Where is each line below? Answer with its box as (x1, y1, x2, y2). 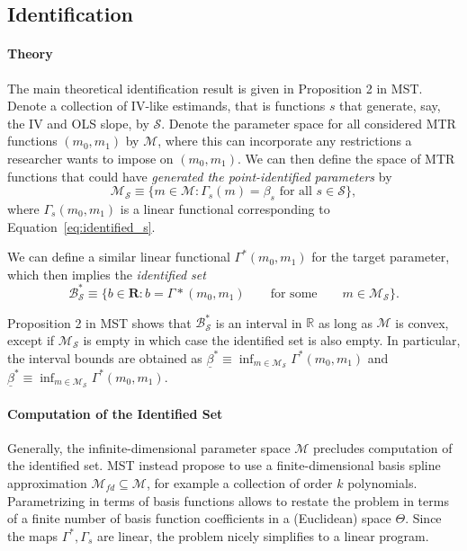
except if (7, 330, 55, 349)
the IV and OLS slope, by (7, 113, 149, 132)
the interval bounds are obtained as (7, 348, 202, 367)
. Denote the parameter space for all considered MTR (161, 113, 456, 132)
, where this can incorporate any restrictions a (157, 131, 412, 150)
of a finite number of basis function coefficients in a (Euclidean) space (7, 509, 391, 528)
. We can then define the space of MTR (237, 148, 455, 167)
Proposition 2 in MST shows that (7, 313, 192, 332)
